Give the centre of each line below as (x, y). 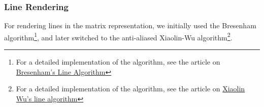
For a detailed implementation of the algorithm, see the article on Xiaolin (130, 89)
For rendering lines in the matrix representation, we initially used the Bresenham (130, 25)
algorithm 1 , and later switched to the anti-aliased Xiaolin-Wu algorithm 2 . (118, 36)
